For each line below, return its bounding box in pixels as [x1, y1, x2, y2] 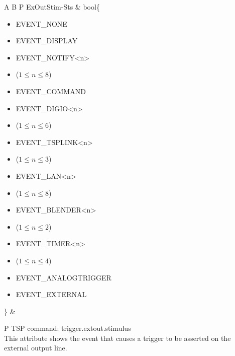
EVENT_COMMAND [16, 86, 86, 96]
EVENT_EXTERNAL [16, 289, 87, 300]
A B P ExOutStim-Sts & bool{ [4, 2, 100, 12]
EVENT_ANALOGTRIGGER [16, 272, 111, 282]
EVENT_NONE [16, 18, 67, 29]
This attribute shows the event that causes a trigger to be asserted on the [4, 332, 231, 343]
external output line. [4, 342, 67, 353]
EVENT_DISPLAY [16, 35, 78, 46]
